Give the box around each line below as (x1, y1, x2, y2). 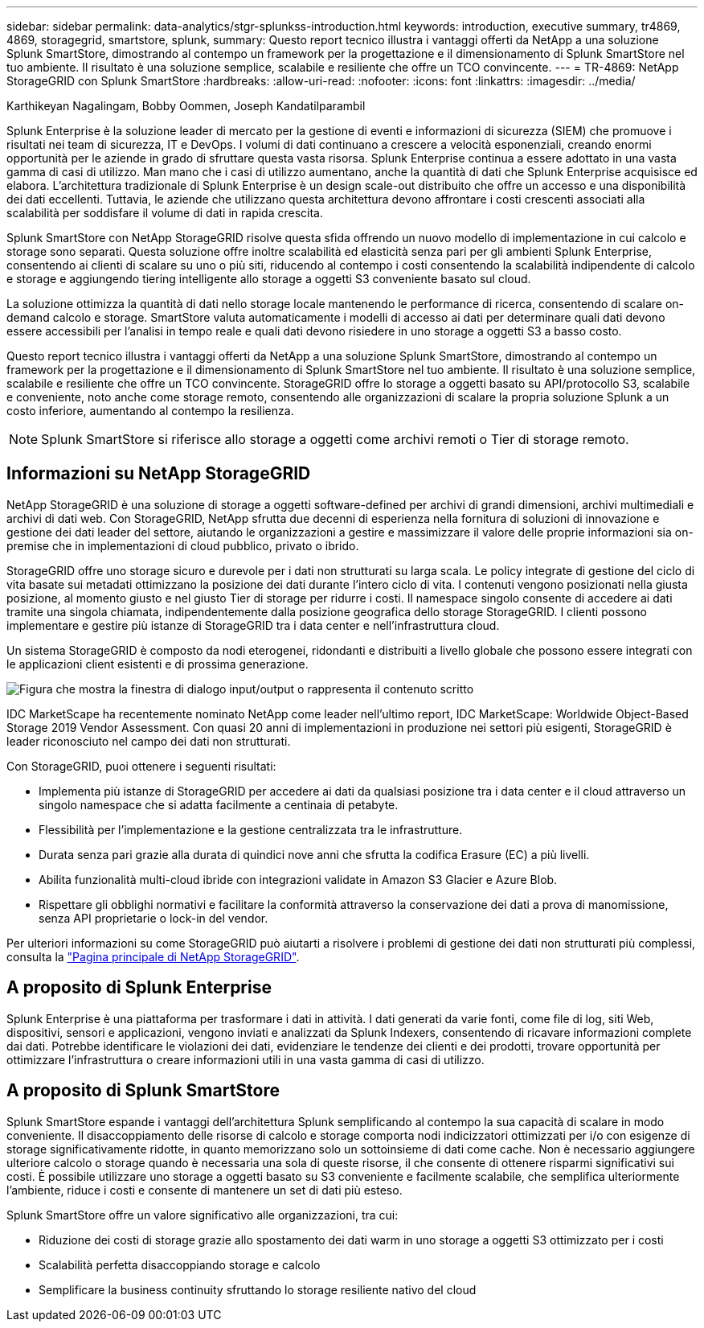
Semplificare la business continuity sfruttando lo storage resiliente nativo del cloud (39, 1282, 477, 1297)
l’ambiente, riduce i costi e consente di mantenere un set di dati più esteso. (6, 1182, 403, 1197)
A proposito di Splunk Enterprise (6, 977, 272, 998)
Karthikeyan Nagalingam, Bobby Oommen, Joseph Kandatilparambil (6, 99, 366, 113)
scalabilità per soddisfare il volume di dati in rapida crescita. (6, 206, 324, 220)
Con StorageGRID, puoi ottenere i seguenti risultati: (6, 759, 276, 773)
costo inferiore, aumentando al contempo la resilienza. (6, 404, 294, 417)
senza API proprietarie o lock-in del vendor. (39, 911, 268, 925)
